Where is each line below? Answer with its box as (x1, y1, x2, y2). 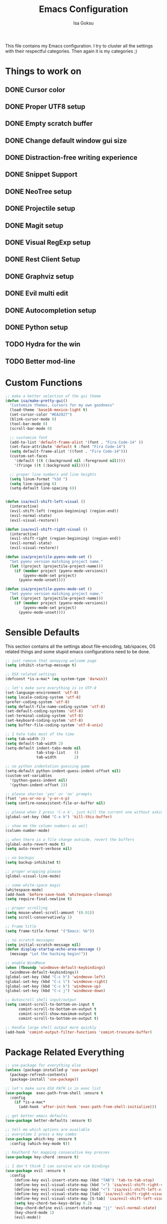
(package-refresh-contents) (9, 1072, 68, 1077)
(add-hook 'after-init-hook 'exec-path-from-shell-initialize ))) (18, 1105, 157, 1110)
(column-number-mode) (5, 828, 50, 833)
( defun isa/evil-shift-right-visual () (5, 527, 88, 532)
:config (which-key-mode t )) (9, 1141, 70, 1146)
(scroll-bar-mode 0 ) (9, 426, 52, 431)
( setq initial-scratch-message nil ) (5, 942, 81, 947)
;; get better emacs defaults (5, 1114, 68, 1119)
